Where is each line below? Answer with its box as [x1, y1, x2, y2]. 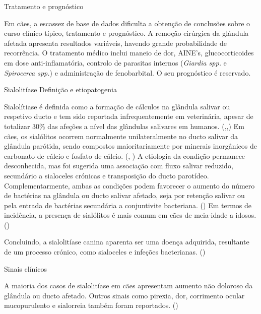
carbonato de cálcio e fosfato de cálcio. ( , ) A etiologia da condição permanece [4, 150, 245, 161]
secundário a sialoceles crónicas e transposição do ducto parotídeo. [4, 170, 209, 180]
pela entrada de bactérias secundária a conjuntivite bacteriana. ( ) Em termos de [4, 200, 252, 210]
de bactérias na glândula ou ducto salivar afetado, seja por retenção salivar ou [4, 190, 245, 201]
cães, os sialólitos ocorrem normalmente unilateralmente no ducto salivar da [4, 131, 238, 141]
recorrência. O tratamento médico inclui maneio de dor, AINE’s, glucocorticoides [4, 47, 254, 58]
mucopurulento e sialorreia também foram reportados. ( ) [4, 300, 178, 310]
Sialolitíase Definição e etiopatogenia [4, 84, 117, 95]
